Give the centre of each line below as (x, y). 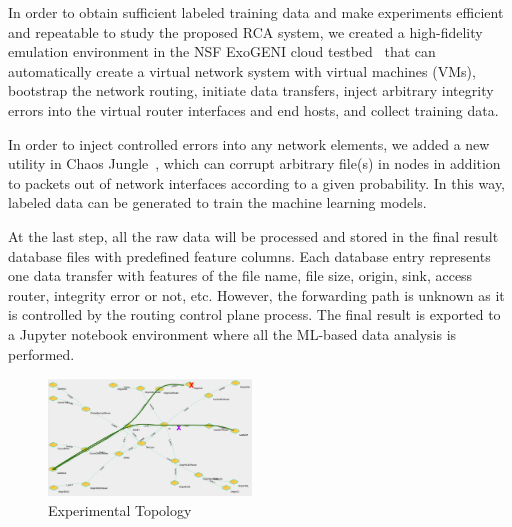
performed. (41, 353)
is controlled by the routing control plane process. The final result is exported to (254, 314)
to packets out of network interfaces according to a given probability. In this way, (256, 182)
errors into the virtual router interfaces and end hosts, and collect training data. (253, 109)
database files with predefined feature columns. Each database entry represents (249, 255)
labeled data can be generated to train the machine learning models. (217, 202)
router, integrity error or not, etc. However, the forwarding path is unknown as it (256, 294)
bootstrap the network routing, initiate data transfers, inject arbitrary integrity (251, 90)
